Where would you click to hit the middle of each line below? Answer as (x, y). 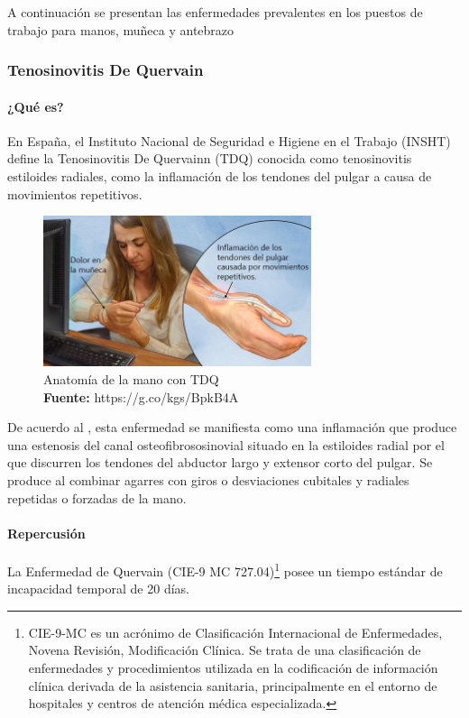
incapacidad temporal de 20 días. (98, 589)
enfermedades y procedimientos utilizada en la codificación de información (233, 667)
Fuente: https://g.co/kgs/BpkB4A (141, 396)
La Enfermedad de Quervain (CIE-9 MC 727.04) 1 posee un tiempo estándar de (225, 569)
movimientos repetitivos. (75, 193)
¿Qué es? (36, 106)
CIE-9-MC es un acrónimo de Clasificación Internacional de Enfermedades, (235, 632)
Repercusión (46, 533)
